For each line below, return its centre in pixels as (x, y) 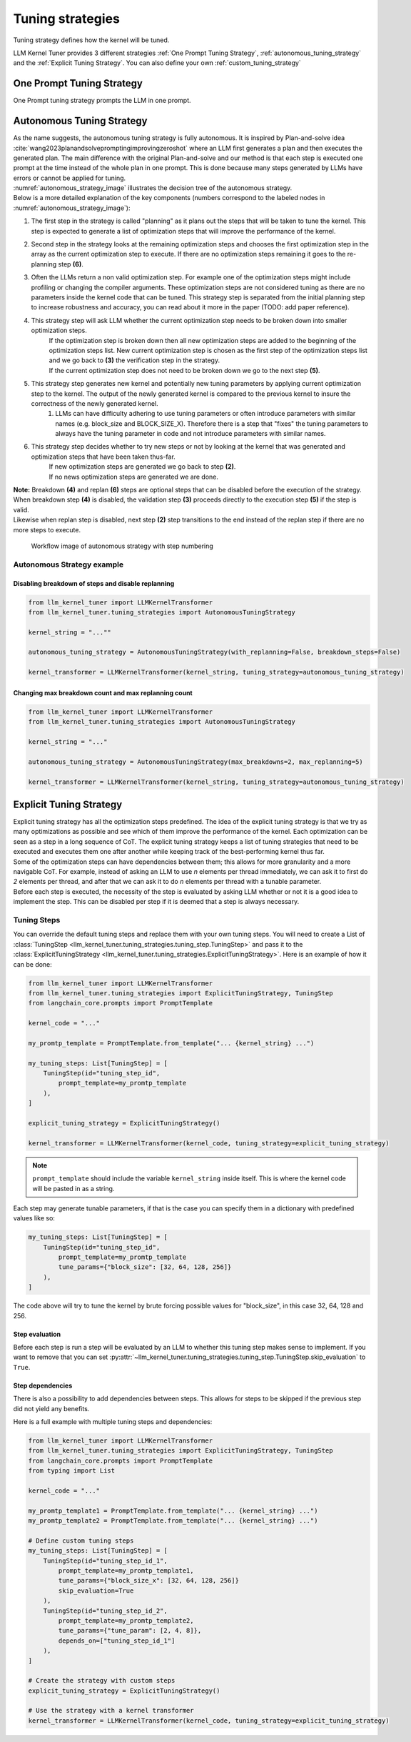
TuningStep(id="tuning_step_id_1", (105, 1561)
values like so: (34, 1218)
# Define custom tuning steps (81, 1541)
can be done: (33, 964)
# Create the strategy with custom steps (102, 1681)
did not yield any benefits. (51, 1408)
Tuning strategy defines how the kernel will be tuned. (91, 40)
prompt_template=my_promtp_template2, (126, 1621)
